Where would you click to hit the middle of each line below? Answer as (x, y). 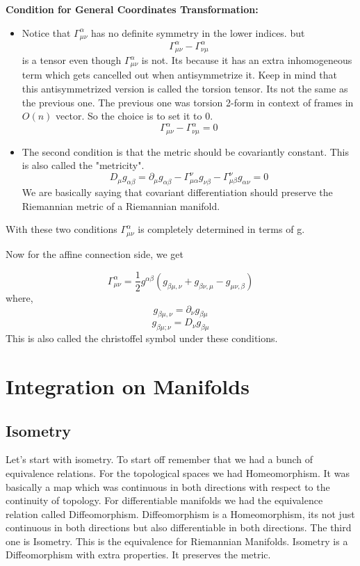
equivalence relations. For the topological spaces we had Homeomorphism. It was (178, 472)
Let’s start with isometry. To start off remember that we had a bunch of (159, 459)
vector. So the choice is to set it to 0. (134, 116)
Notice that (46, 32)
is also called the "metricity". (83, 165)
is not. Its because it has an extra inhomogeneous (247, 60)
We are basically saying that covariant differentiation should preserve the (177, 192)
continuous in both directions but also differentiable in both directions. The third (179, 527)
